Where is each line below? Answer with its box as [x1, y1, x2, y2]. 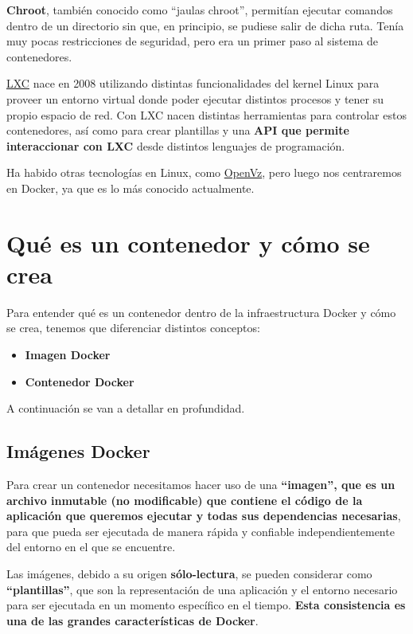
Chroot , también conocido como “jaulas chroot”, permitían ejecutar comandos [6, 2, 393, 18]
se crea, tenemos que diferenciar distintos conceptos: [6, 319, 260, 336]
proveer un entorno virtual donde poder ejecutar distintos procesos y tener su [6, 90, 384, 107]
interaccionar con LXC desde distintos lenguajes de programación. [6, 137, 345, 154]
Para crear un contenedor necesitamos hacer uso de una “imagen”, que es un [6, 476, 395, 493]
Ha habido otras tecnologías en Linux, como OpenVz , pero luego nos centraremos [6, 164, 402, 181]
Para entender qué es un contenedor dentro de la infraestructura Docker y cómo [6, 303, 396, 320]
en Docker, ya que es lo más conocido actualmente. [6, 179, 255, 196]
